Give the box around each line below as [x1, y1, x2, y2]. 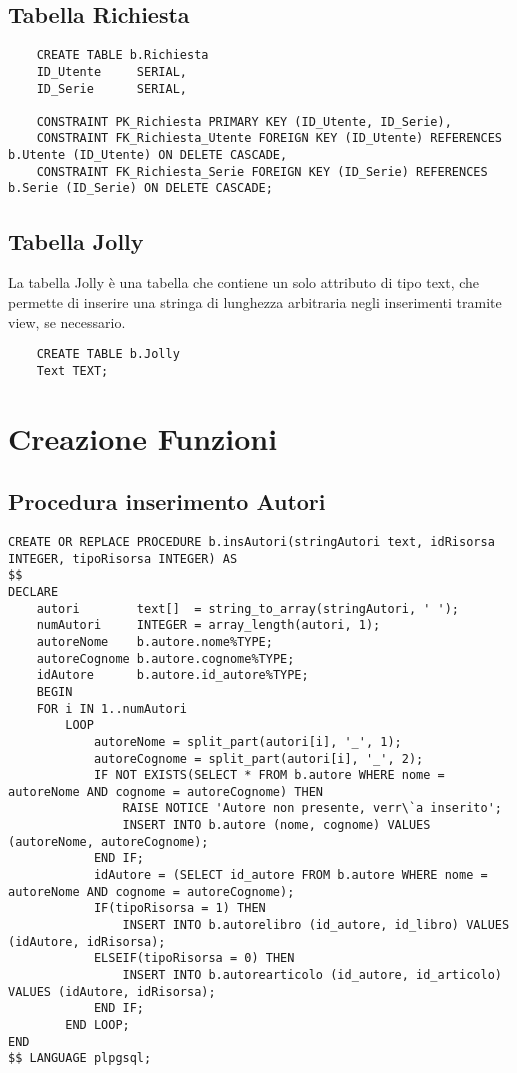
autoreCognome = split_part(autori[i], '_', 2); [93, 751, 424, 766]
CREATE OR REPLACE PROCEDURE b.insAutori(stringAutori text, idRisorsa [8, 534, 495, 549]
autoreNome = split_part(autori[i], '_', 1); [93, 734, 402, 749]
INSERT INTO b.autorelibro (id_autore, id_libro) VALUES [122, 918, 510, 933]
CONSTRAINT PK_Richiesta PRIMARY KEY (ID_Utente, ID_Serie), [36, 114, 452, 129]
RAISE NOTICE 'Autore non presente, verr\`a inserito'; [122, 801, 502, 816]
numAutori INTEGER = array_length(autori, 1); [36, 618, 381, 633]
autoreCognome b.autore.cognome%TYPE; [36, 651, 295, 666]
